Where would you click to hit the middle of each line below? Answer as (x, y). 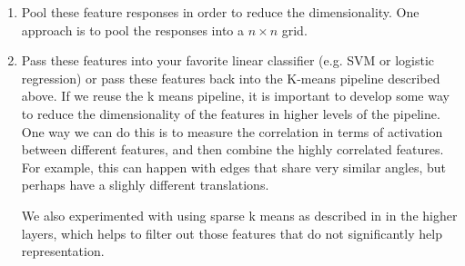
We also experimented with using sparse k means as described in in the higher (239, 215)
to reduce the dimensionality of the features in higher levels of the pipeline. (231, 113)
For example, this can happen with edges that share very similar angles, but (234, 167)
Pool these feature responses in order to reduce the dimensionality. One (220, 12)
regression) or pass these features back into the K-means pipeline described (231, 78)
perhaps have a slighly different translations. (145, 185)
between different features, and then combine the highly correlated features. (232, 149)
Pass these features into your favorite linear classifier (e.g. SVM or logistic (228, 60)
